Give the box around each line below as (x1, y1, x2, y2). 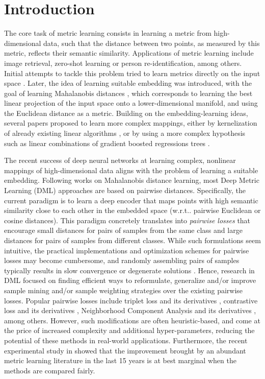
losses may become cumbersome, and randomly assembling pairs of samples (4, 255, 240, 266)
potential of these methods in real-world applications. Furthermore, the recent (4, 335, 248, 345)
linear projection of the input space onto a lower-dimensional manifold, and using (4, 98, 258, 108)
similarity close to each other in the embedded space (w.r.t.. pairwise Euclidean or (4, 205, 261, 216)
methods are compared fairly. (4, 365, 95, 375)
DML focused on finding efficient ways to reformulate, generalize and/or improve (4, 275, 256, 286)
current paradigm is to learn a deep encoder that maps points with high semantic (4, 195, 258, 205)
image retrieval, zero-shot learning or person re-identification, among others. (4, 57, 242, 68)
